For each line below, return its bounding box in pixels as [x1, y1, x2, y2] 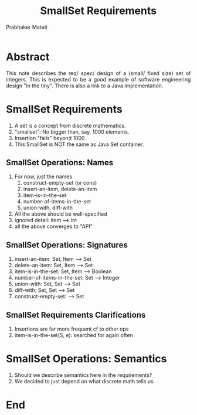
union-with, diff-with [23, 204, 73, 212]
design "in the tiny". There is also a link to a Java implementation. [6, 82, 164, 89]
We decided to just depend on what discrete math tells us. [14, 378, 155, 385]
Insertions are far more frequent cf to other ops [14, 325, 129, 332]
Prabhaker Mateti [6, 23, 47, 30]
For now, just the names [14, 173, 73, 180]
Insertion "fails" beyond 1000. [14, 134, 87, 141]
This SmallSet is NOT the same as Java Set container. [14, 141, 144, 148]
